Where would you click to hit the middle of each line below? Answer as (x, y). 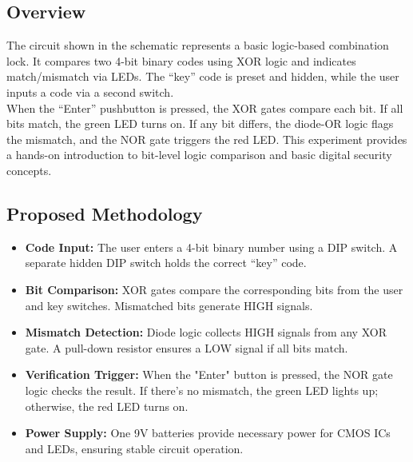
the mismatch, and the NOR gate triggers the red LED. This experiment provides (207, 139)
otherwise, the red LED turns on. (107, 406)
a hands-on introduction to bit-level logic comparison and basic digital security (199, 155)
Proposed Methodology (105, 213)
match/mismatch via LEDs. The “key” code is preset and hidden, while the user (203, 76)
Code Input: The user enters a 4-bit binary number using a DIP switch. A (211, 247)
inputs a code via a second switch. (90, 92)
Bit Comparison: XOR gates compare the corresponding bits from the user (214, 289)
